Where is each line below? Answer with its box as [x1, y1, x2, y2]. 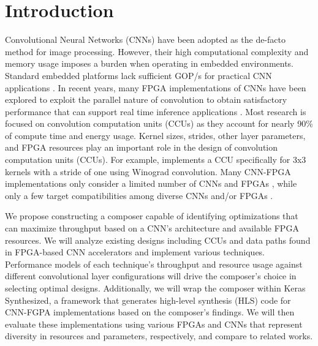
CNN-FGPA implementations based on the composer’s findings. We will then [5, 306, 295, 318]
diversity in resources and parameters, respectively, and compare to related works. [5, 329, 313, 342]
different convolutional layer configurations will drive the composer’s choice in [5, 269, 297, 282]
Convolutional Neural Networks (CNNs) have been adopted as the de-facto [5, 33, 286, 46]
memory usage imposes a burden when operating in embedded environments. [5, 57, 294, 70]
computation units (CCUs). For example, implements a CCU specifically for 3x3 [5, 153, 306, 166]
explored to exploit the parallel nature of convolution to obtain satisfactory [5, 93, 287, 106]
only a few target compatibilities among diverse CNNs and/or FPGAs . [5, 189, 273, 201]
